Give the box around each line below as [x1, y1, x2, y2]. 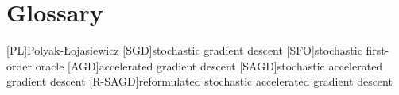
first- [366, 42, 389, 59]
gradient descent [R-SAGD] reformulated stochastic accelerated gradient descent [6, 73, 393, 89]
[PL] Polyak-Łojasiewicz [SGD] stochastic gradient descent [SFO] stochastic [6, 42, 362, 59]
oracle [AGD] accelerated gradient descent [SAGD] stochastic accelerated [35, 57, 383, 74]
